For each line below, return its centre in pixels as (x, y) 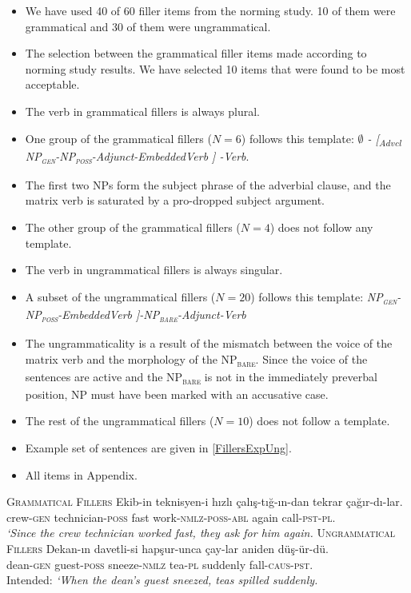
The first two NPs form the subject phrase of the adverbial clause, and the (208, 184)
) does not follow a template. (319, 421)
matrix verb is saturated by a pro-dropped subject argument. (175, 200)
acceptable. (52, 84)
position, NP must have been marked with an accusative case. (177, 394)
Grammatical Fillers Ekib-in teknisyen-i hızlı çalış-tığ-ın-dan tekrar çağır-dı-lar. (205, 501)
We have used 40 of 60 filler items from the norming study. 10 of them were (210, 10)
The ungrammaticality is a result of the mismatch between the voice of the (209, 343)
